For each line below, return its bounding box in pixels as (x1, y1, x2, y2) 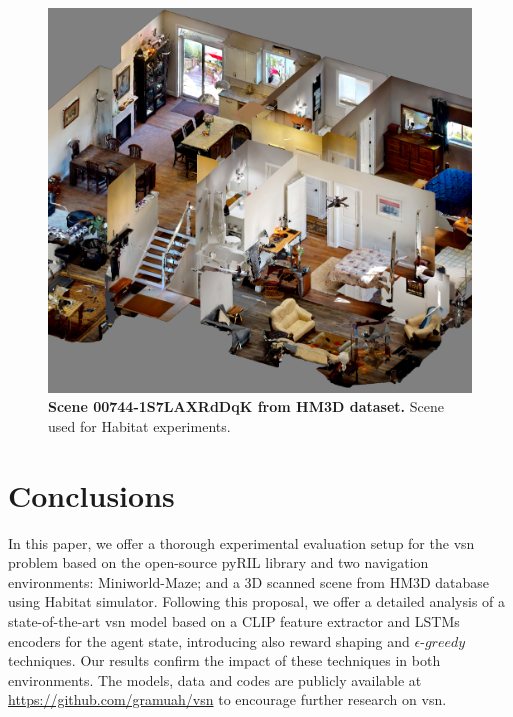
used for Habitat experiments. (48, 415, 231, 436)
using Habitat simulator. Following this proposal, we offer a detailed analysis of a (8, 591, 506, 612)
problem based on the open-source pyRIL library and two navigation (8, 552, 429, 573)
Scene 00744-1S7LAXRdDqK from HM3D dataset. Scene (48, 396, 444, 417)
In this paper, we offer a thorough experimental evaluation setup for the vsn (8, 532, 475, 553)
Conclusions (8, 474, 175, 515)
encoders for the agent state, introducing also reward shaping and (8, 630, 410, 651)
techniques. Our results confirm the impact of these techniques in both (8, 650, 441, 671)
